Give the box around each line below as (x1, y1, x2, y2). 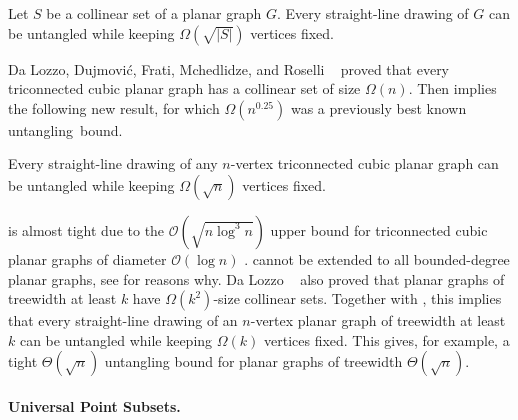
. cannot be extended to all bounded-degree (244, 248, 510, 269)
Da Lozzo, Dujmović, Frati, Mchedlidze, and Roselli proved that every (8, 58, 450, 79)
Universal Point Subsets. (8, 395, 181, 416)
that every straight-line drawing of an (8, 310, 238, 331)
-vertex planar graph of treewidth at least (250, 310, 506, 331)
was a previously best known (290, 97, 467, 118)
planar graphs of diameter (8, 248, 167, 269)
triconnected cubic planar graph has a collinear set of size (8, 78, 361, 99)
